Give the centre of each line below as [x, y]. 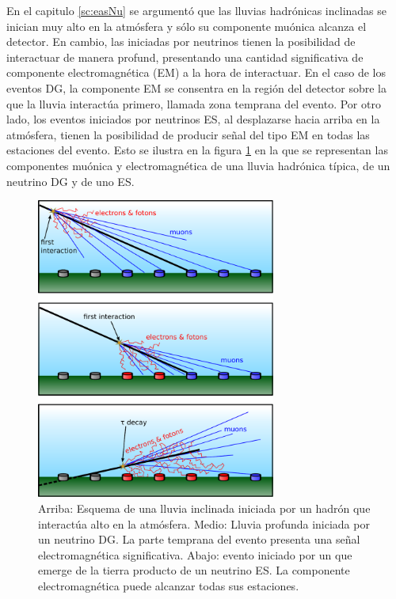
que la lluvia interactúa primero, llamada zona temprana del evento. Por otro [194, 103]
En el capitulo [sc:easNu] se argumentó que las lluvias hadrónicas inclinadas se [197, 10]
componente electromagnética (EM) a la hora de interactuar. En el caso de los [196, 72]
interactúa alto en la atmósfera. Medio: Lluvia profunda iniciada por [204, 523]
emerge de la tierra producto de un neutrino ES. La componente [194, 570]
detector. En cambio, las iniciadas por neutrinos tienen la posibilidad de [181, 42]
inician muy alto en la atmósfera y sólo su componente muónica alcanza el [187, 26]
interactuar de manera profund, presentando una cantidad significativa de [185, 57]
